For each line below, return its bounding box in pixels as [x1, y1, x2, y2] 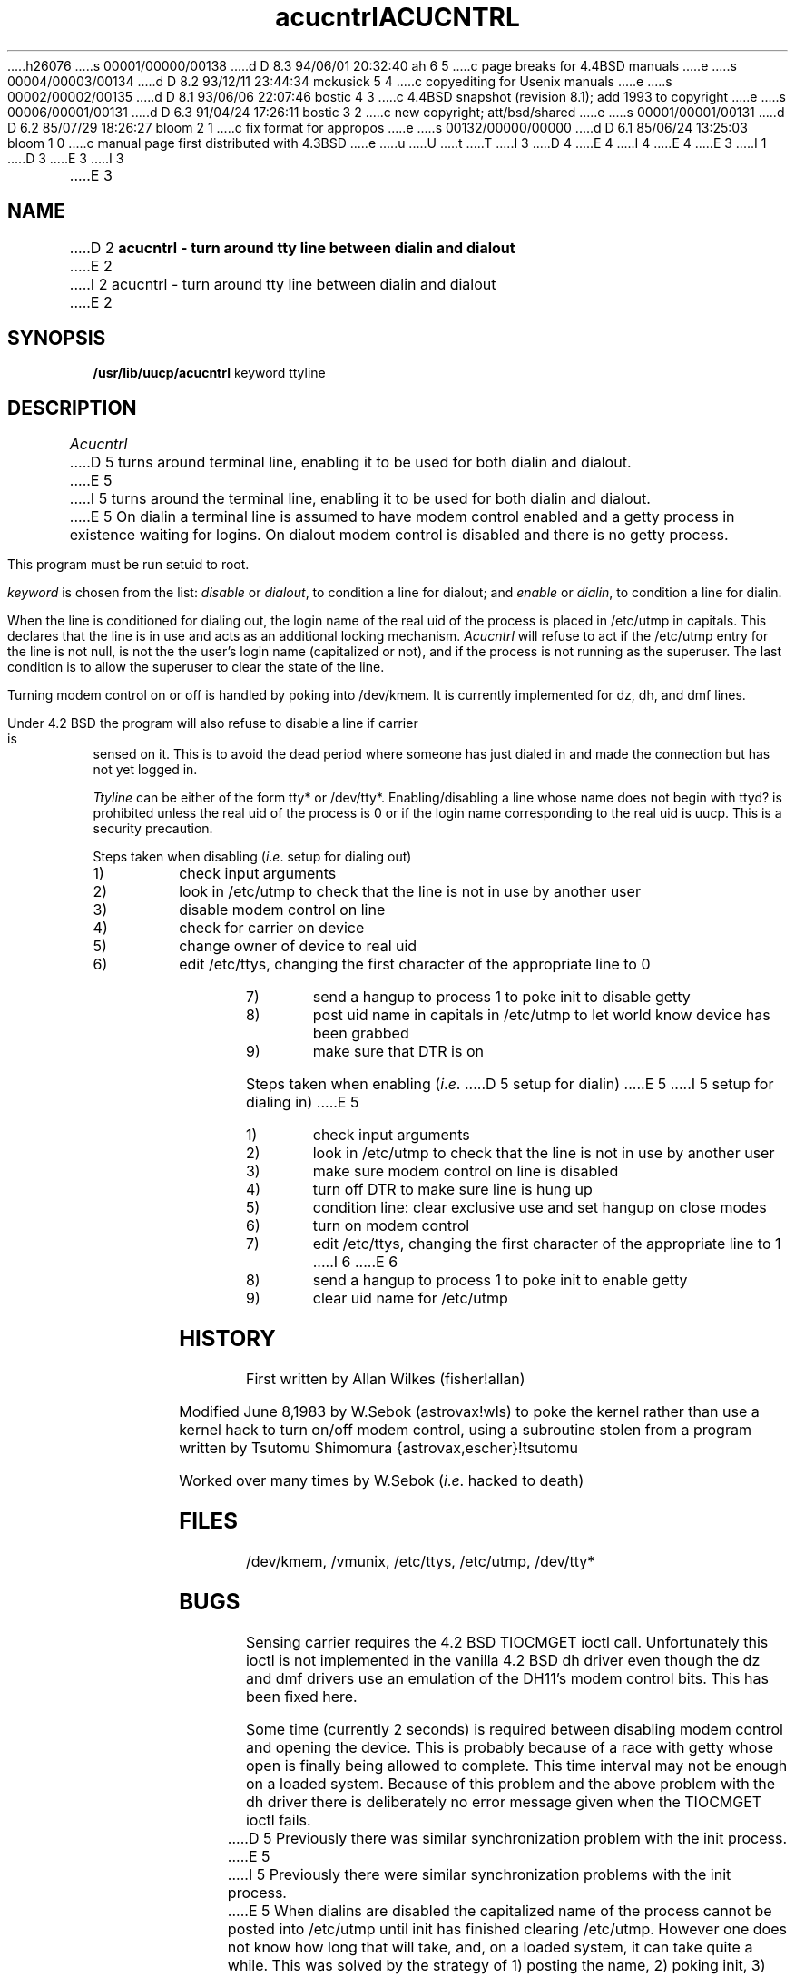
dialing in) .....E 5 [245, 1093, 359, 1112]
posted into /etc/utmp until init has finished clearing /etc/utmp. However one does [227, 1919, 787, 1938]
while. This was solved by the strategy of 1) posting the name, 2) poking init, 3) [227, 1955, 766, 1974]
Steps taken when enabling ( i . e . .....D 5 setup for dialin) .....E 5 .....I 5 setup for [245, 1075, 774, 1094]
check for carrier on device [179, 919, 365, 938]
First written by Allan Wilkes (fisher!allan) [245, 1370, 525, 1389]
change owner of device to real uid [179, 937, 417, 956]
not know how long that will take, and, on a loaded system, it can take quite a [227, 1937, 753, 1956]
